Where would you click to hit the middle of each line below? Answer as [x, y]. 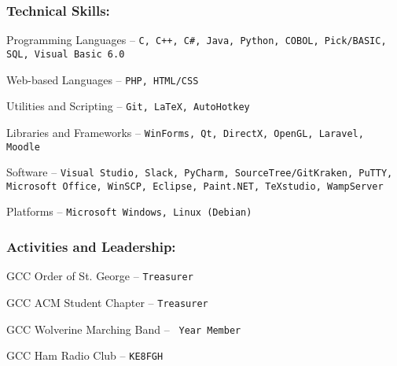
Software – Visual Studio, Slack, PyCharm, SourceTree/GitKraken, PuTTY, [200, 172]
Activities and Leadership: [91, 247]
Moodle [23, 147]
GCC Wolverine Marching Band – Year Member [124, 329]
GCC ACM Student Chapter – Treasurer [107, 302]
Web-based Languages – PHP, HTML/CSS [103, 79]
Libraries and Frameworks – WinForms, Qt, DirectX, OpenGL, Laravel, [185, 132]
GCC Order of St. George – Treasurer [100, 276]
